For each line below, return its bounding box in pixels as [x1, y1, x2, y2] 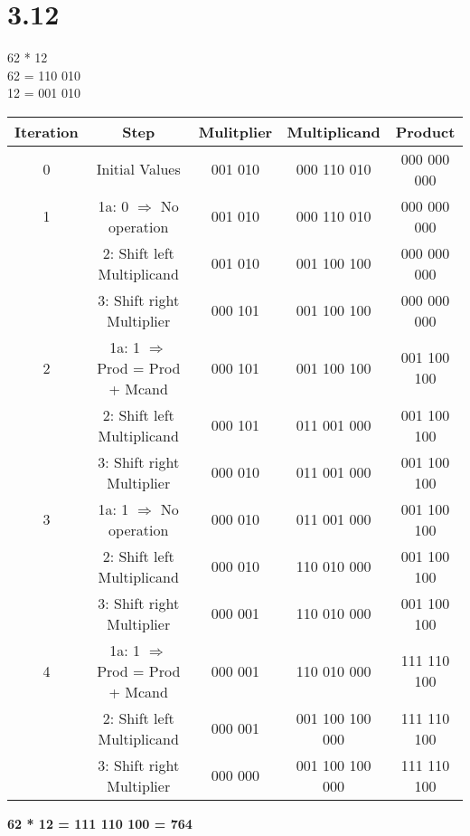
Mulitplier [198, 120, 273, 142]
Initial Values [96, 158, 181, 180]
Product [395, 120, 456, 142]
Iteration [14, 120, 79, 142]
